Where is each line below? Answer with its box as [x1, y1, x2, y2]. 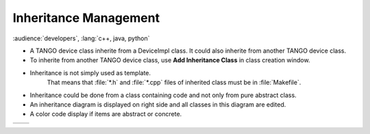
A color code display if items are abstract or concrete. [29, 110, 182, 118]
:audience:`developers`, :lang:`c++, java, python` [12, 34, 150, 42]
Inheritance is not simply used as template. [29, 68, 151, 77]
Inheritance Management [12, 10, 160, 25]
